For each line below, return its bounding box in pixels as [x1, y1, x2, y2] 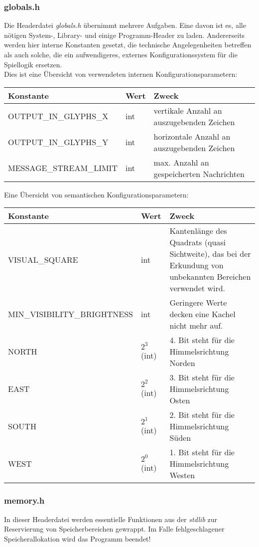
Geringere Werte [169, 297, 227, 309]
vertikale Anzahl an [153, 104, 222, 116]
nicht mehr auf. [169, 320, 223, 332]
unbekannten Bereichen [169, 271, 251, 283]
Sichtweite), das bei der [169, 248, 251, 260]
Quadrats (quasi [169, 236, 226, 248]
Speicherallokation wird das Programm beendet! [4, 533, 151, 544]
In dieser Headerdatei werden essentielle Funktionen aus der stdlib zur [4, 514, 217, 524]
